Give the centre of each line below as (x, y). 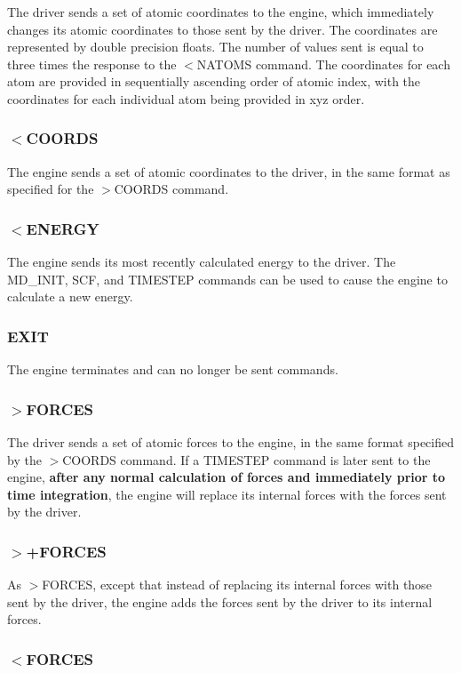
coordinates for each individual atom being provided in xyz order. (186, 98)
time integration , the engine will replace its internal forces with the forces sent (227, 494)
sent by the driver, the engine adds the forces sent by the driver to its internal (220, 601)
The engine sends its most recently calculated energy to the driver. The (202, 262)
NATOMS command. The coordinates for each (323, 64)
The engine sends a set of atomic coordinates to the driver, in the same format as (229, 171)
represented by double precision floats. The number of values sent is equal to (215, 47)
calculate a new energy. (70, 296)
